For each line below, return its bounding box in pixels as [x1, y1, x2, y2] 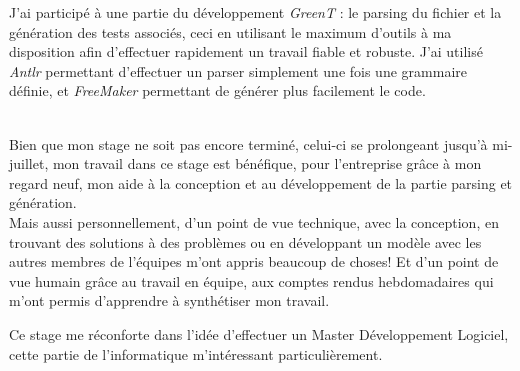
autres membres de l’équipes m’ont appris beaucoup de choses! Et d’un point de [9, 251, 499, 272]
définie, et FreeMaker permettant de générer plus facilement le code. [9, 80, 426, 101]
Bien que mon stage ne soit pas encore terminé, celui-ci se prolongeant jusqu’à [9, 133, 488, 154]
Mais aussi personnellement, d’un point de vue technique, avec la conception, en [9, 211, 499, 232]
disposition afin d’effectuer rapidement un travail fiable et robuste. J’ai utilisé [9, 41, 483, 62]
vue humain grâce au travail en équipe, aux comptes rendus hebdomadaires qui [9, 270, 494, 291]
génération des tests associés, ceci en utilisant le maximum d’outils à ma [9, 21, 452, 42]
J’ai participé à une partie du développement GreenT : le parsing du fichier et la [9, 2, 502, 22]
